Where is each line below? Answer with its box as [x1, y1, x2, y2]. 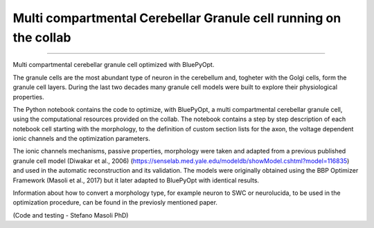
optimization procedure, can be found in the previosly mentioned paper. [12, 198, 218, 207]
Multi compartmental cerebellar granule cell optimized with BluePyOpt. [12, 61, 215, 69]
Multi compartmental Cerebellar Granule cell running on [12, 10, 341, 26]
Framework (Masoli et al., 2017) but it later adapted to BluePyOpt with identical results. [12, 176, 260, 184]
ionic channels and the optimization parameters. [12, 135, 150, 143]
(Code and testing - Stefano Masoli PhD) [12, 211, 129, 219]
